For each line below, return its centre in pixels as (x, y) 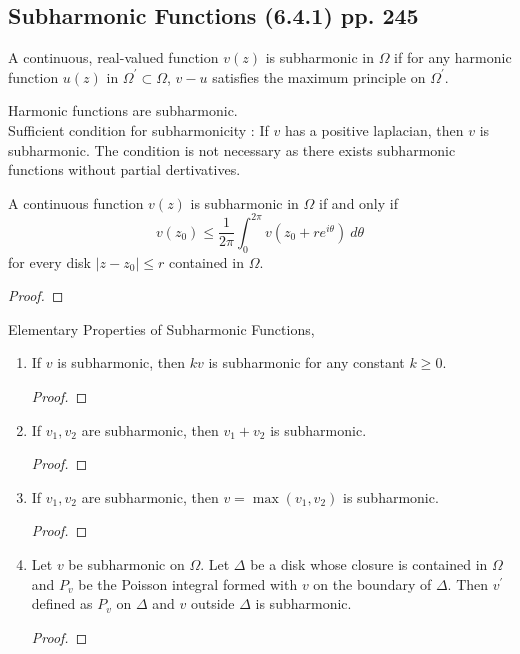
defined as (62, 603)
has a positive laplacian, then (374, 129)
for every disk (49, 261)
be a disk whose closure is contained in (369, 564)
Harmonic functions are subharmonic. (123, 110)
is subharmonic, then (121, 362)
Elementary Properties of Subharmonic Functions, (161, 328)
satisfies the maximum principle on (319, 76)
